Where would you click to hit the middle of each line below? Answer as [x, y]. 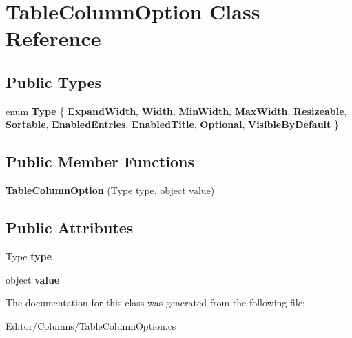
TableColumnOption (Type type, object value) [110, 190]
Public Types [54, 82]
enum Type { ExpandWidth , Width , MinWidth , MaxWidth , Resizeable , [176, 110]
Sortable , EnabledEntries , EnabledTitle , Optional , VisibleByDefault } [172, 124]
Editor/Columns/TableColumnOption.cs [91, 325]
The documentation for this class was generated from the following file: [155, 303]
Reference [53, 38]
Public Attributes [70, 228]
